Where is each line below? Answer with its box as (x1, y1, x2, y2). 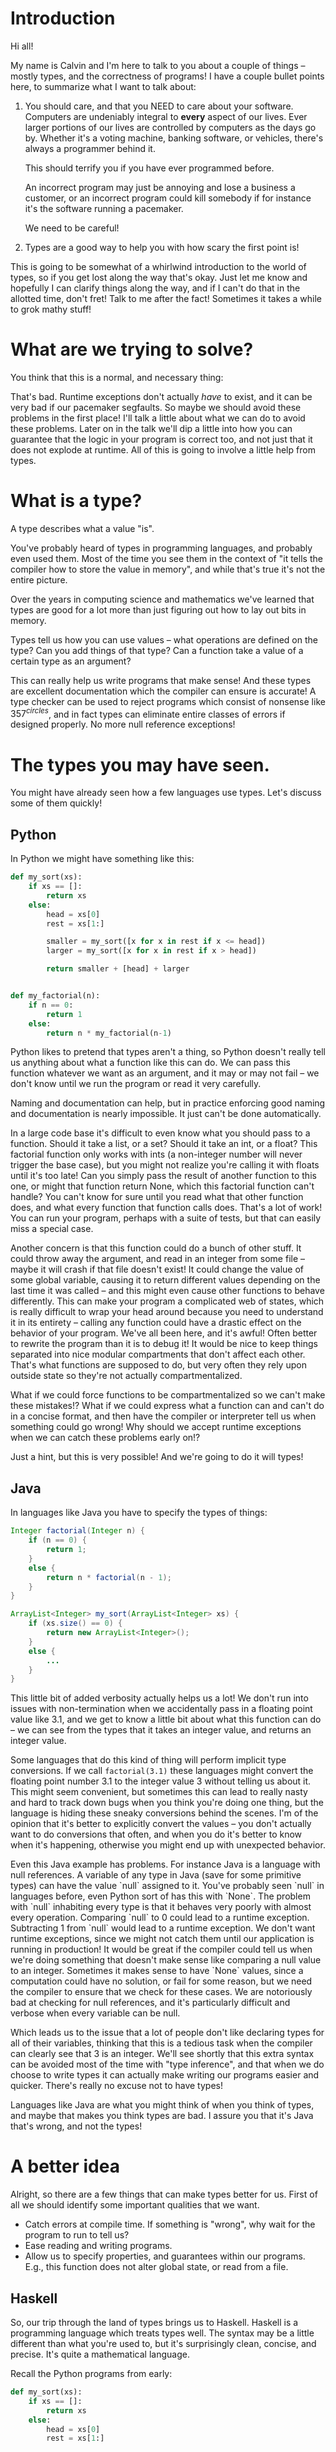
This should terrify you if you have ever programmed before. (24, 162, 275, 174)
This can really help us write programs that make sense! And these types (10, 674, 312, 686)
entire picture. (10, 573, 68, 586)
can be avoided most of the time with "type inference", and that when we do (10, 2058, 325, 2071)
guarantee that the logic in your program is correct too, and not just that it (10, 433, 313, 445)
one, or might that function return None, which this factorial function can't (10, 1180, 315, 1192)
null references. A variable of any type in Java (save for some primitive (10, 1869, 302, 1881)
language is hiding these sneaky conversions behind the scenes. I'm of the (10, 1807, 319, 1819)
